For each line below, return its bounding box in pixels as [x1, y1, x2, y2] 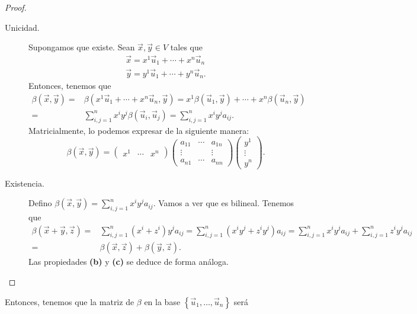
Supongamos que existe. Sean [28, 41, 135, 53]
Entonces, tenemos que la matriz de [5, 295, 134, 307]
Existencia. [5, 177, 44, 189]
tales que [170, 41, 203, 53]
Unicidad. [5, 21, 40, 33]
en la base [144, 295, 181, 307]
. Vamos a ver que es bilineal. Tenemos [153, 197, 294, 209]
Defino [28, 197, 52, 209]
